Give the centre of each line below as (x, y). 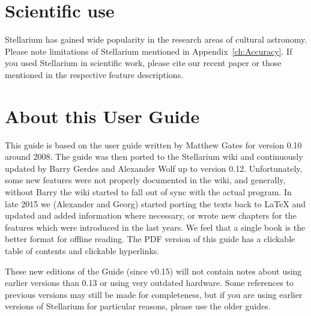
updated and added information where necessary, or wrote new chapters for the (151, 215)
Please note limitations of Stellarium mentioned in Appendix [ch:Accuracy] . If (149, 51)
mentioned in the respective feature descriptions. (94, 74)
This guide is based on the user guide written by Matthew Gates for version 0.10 (153, 144)
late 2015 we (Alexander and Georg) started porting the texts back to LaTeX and (155, 203)
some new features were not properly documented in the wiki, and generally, (145, 180)
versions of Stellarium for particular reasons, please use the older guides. (138, 306)
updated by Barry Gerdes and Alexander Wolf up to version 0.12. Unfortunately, (154, 168)
